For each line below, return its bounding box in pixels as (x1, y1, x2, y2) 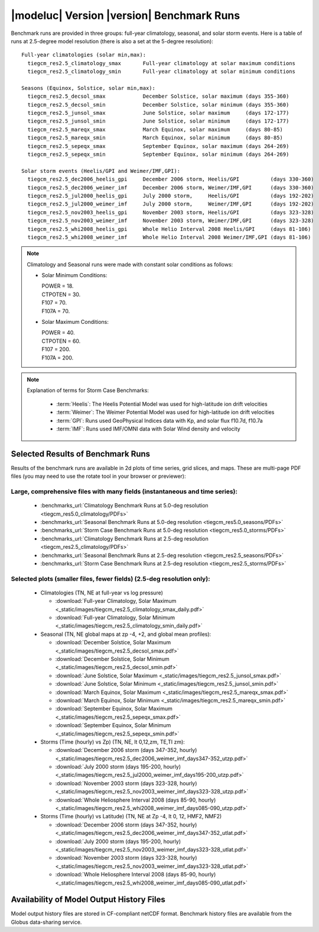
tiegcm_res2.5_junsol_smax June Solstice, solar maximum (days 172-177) (27, 110, 289, 117)
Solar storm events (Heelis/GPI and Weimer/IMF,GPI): (21, 168, 180, 174)
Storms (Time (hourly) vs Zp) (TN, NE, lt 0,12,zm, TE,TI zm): (40, 738, 185, 745)
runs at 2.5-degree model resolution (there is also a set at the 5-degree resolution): (11, 37, 214, 44)
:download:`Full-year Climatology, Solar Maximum (55, 597, 177, 605)
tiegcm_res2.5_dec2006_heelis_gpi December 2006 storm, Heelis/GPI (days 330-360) (27, 176, 314, 183)
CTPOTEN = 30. (41, 291, 81, 298)
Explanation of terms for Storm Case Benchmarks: (27, 387, 149, 394)
